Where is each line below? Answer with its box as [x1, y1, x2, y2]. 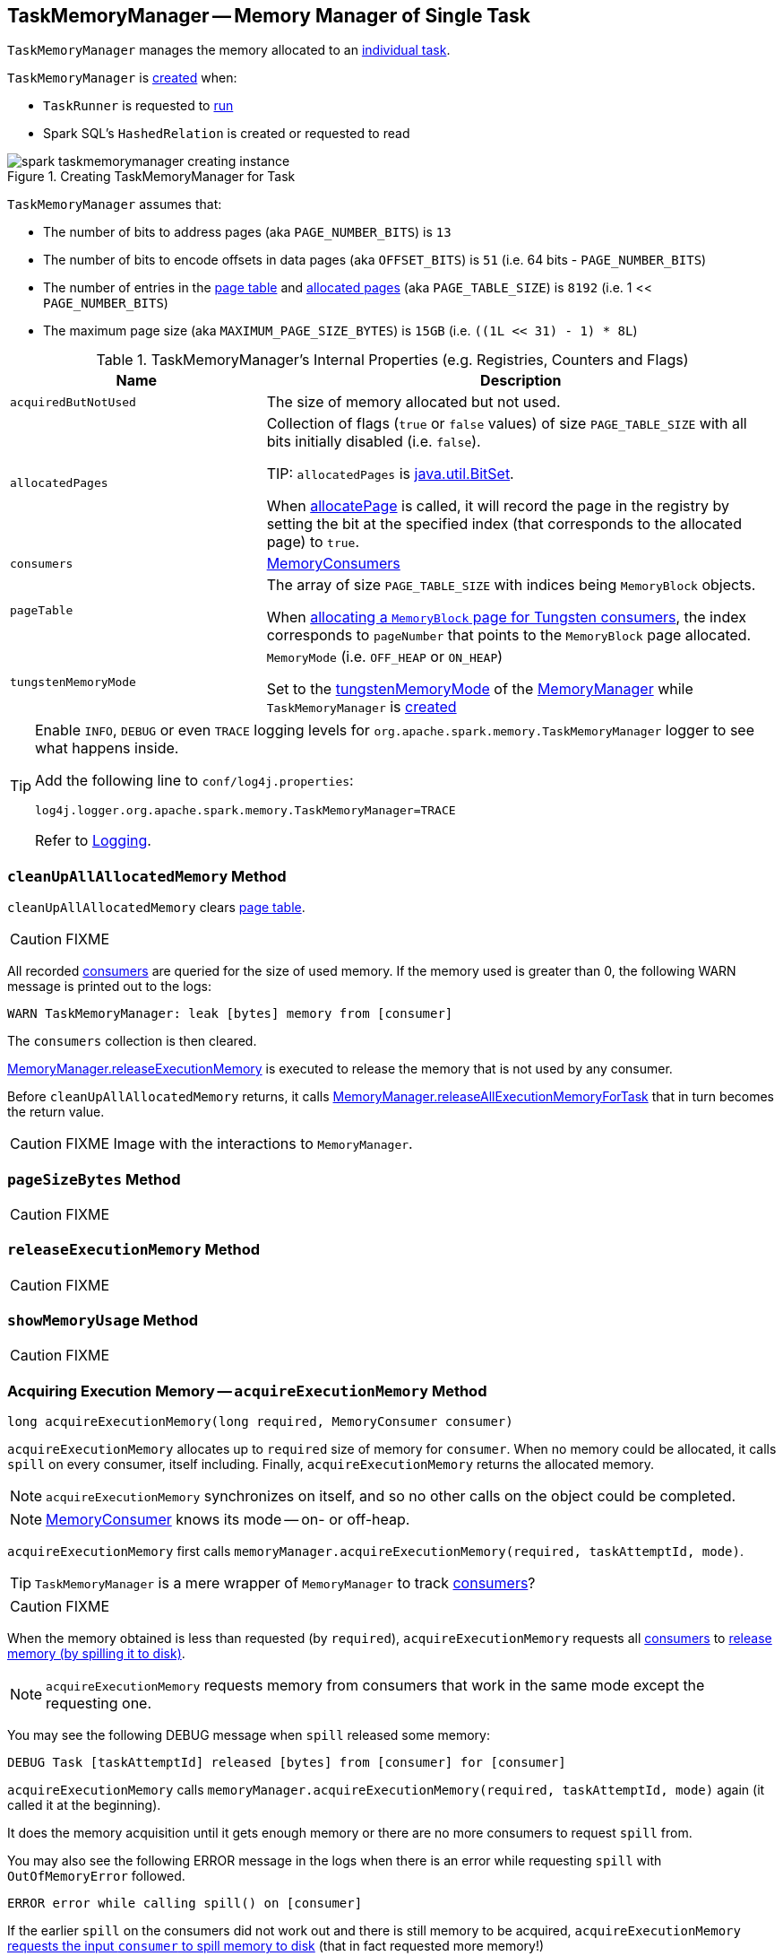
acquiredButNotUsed [10, 395, 136, 409]
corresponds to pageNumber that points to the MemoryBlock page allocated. [266, 626, 752, 645]
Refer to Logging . [35, 831, 151, 850]
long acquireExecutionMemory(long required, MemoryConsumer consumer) [7, 1414, 513, 1430]
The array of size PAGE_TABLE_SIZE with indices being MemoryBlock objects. [266, 576, 756, 595]
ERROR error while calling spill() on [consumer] [7, 1896, 363, 1911]
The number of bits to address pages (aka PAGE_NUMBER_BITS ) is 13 [43, 224, 452, 240]
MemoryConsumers [266, 554, 400, 573]
